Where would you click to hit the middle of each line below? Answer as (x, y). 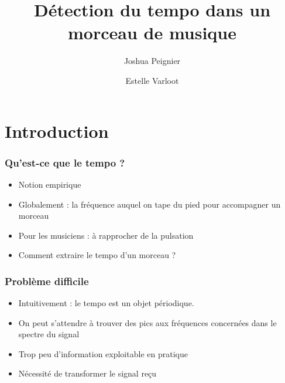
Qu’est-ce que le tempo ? (65, 162)
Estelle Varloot (152, 80)
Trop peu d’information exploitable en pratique (103, 353)
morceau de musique (152, 33)
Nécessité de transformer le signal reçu (87, 373)
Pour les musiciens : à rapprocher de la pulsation (106, 235)
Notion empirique (50, 184)
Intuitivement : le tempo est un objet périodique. (106, 303)
